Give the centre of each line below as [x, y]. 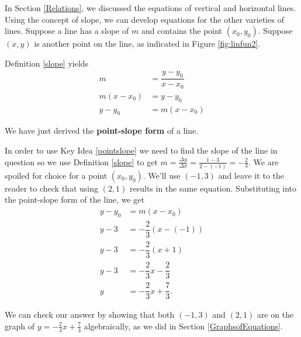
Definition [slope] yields [47, 63]
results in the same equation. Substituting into [213, 188]
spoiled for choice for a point [56, 175]
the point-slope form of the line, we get [75, 199]
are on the [275, 315]
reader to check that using [51, 188]
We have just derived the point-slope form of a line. [102, 131]
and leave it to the [251, 175]
